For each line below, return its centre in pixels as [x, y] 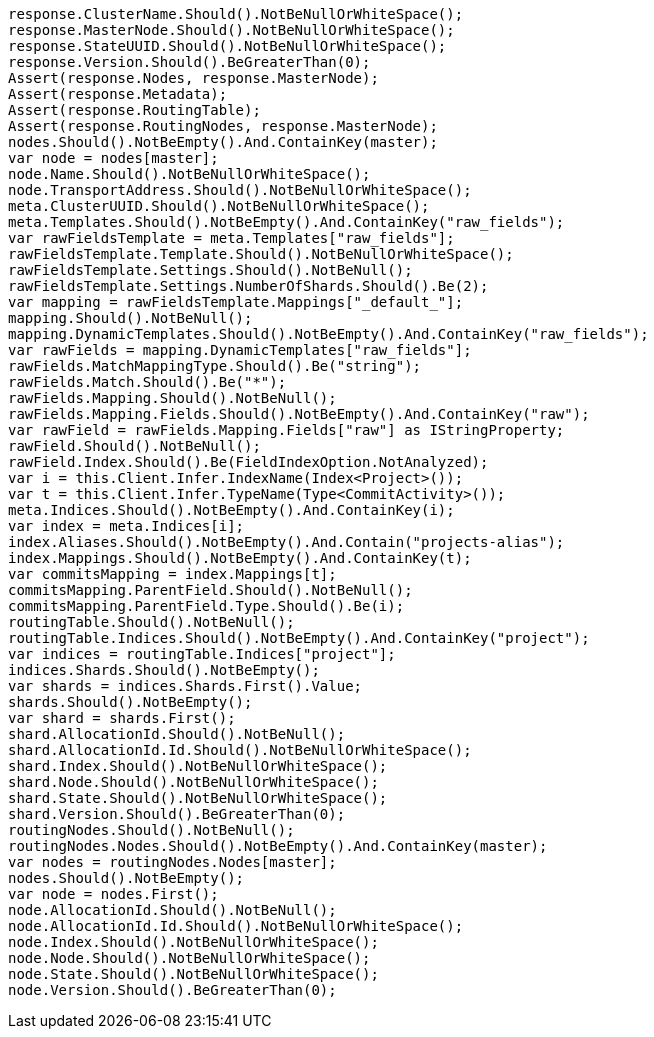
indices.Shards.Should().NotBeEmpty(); [164, 670]
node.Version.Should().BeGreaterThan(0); [172, 990]
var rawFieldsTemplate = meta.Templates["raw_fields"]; [231, 238]
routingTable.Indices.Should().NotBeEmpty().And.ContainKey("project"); [299, 638]
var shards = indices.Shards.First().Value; [185, 686]
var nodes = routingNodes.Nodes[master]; [172, 862]
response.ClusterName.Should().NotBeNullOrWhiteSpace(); [236, 14]
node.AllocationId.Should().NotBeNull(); [172, 910]
